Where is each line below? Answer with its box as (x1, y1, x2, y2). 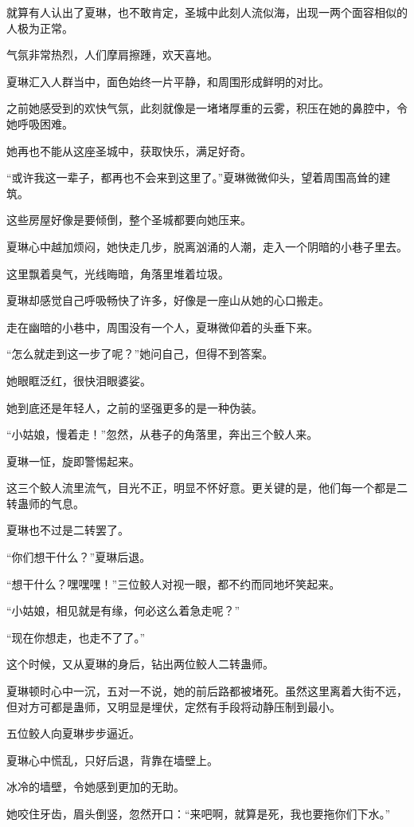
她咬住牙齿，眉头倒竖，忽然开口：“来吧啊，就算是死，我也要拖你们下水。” (6, 805, 391, 821)
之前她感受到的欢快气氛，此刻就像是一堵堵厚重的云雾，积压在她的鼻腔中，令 (6, 100, 408, 116)
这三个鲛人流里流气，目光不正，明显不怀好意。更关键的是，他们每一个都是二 (6, 479, 408, 496)
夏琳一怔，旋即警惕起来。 (6, 452, 140, 469)
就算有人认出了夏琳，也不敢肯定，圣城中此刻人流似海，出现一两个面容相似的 (6, 4, 408, 20)
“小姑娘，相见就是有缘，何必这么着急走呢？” (6, 602, 240, 619)
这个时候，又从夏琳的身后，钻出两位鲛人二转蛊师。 (6, 656, 274, 672)
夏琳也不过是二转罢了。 (6, 522, 129, 538)
